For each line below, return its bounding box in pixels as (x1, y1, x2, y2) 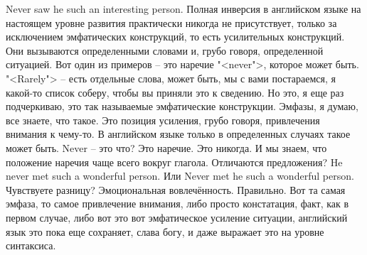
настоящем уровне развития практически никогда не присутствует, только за (6, 15, 337, 30)
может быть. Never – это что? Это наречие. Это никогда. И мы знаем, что (6, 140, 327, 155)
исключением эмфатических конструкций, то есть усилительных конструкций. (6, 29, 345, 44)
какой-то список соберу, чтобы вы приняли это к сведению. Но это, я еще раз (6, 85, 344, 99)
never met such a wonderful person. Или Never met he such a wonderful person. (6, 168, 354, 183)
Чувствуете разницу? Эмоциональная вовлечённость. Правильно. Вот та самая (6, 182, 346, 197)
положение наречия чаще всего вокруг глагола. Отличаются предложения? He (6, 154, 343, 169)
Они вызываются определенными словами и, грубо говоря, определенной (6, 43, 324, 58)
